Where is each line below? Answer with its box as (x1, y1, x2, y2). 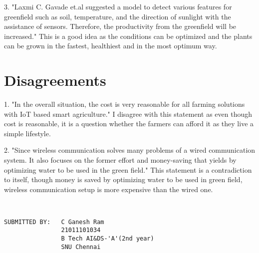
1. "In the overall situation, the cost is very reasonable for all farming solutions (4, 99, 245, 109)
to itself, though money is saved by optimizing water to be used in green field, (4, 174, 243, 185)
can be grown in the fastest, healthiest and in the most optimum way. (4, 40, 217, 51)
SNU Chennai (61, 243, 101, 251)
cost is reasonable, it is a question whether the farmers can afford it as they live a (4, 118, 254, 129)
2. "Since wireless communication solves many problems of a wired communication (4, 145, 256, 155)
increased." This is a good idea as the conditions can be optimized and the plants (4, 30, 253, 41)
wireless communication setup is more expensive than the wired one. (4, 184, 213, 194)
